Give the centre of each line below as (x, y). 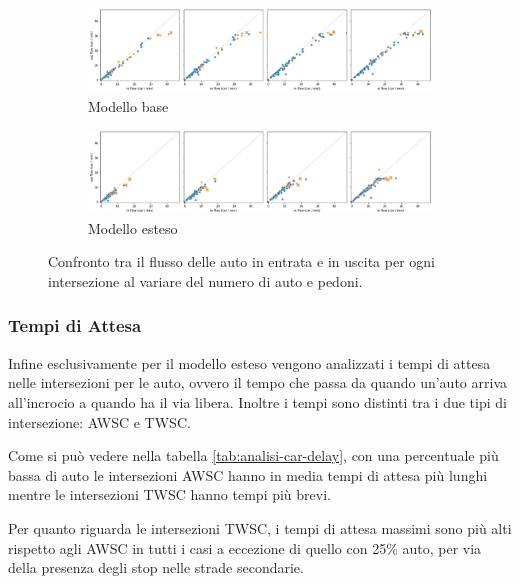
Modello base (128, 105)
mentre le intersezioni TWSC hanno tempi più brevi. (169, 494)
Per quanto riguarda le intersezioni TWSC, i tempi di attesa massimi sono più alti (260, 527)
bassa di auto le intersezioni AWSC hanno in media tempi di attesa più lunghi (248, 474)
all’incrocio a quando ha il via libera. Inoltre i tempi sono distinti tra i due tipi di (257, 401)
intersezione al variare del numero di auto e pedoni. (205, 280)
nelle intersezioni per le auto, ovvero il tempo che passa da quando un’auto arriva (257, 382)
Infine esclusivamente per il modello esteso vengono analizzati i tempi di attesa (249, 362)
